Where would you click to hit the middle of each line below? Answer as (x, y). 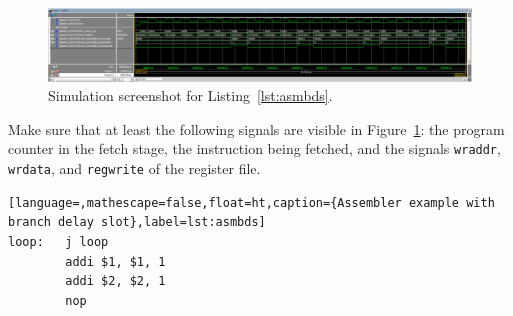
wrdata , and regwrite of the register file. (134, 168)
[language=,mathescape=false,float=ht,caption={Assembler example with (251, 202)
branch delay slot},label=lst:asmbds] (137, 222)
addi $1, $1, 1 (115, 261)
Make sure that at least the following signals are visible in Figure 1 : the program (256, 128)
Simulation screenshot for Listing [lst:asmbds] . (190, 95)
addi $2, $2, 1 (115, 281)
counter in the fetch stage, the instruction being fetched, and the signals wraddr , (254, 148)
